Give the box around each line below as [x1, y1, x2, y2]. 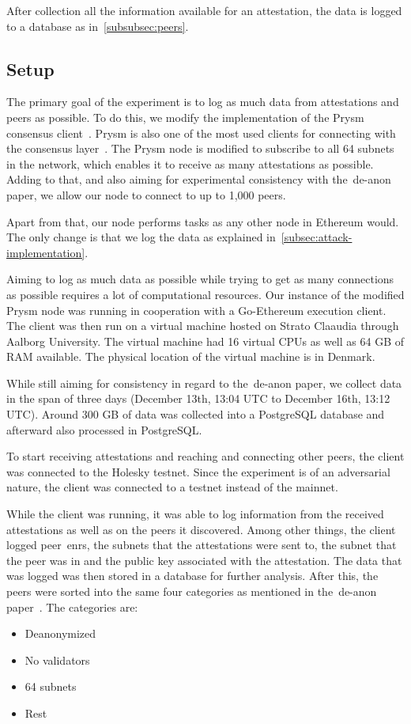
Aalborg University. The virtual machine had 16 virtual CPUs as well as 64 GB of [6, 332, 405, 349]
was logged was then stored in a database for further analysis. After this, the [6, 567, 379, 584]
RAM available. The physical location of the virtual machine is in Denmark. [6, 348, 375, 365]
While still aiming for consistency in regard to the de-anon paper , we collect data [6, 374, 402, 391]
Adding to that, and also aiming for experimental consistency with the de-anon [6, 171, 391, 188]
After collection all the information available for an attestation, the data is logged [6, 2, 402, 18]
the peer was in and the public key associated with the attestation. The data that [6, 552, 402, 568]
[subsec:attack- [281, 229, 353, 245]
